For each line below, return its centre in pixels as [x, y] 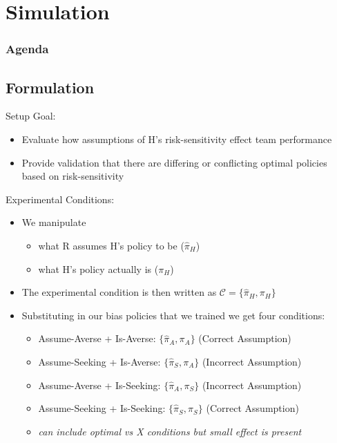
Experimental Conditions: [60, 199]
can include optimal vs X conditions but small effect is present [170, 431]
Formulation [50, 87]
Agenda [27, 49]
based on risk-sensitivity [73, 176]
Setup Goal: [31, 116]
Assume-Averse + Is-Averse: [97, 338]
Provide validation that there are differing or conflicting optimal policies [174, 162]
